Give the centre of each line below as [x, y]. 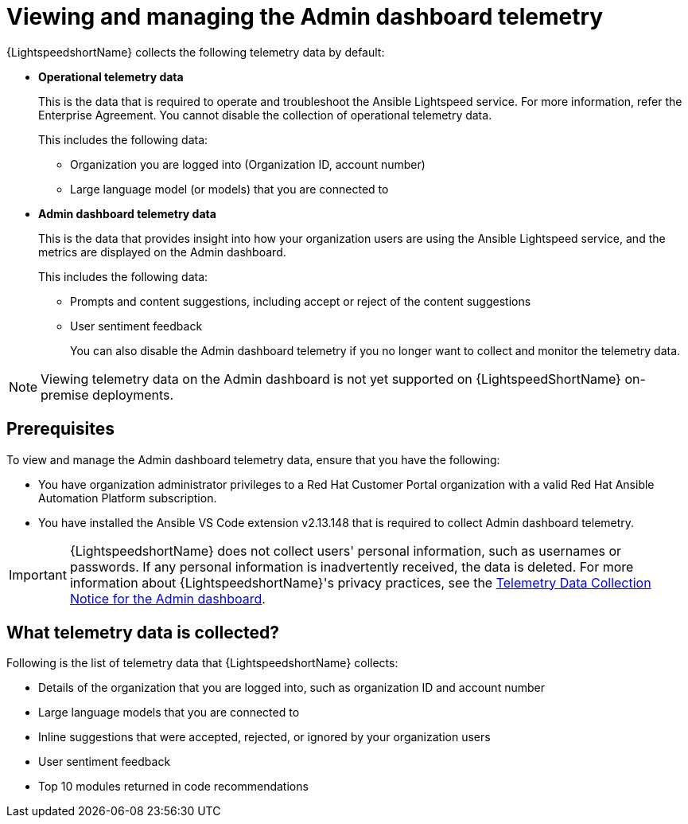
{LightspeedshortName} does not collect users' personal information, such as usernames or [346, 551]
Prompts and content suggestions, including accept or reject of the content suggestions [301, 301]
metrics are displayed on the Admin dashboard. [162, 252]
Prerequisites [60, 429]
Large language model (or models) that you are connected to [229, 189]
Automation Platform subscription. [128, 498]
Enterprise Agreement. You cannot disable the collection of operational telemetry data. [265, 115]
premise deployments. [107, 394]
